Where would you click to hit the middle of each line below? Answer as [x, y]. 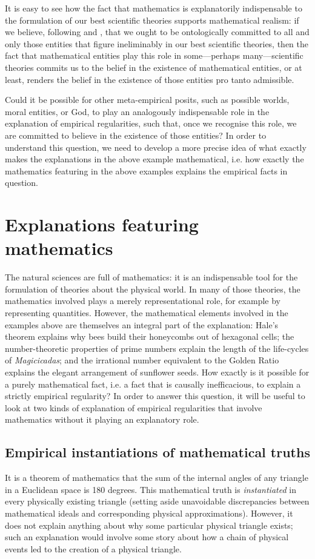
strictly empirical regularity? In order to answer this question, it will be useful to [155, 396]
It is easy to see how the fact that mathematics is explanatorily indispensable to [154, 8]
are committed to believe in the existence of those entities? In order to [136, 135]
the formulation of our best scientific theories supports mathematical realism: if [152, 20]
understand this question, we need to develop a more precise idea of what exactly [156, 147]
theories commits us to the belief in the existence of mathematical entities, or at [154, 67]
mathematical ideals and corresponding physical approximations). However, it [149, 513]
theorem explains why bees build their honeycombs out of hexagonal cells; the [150, 336]
